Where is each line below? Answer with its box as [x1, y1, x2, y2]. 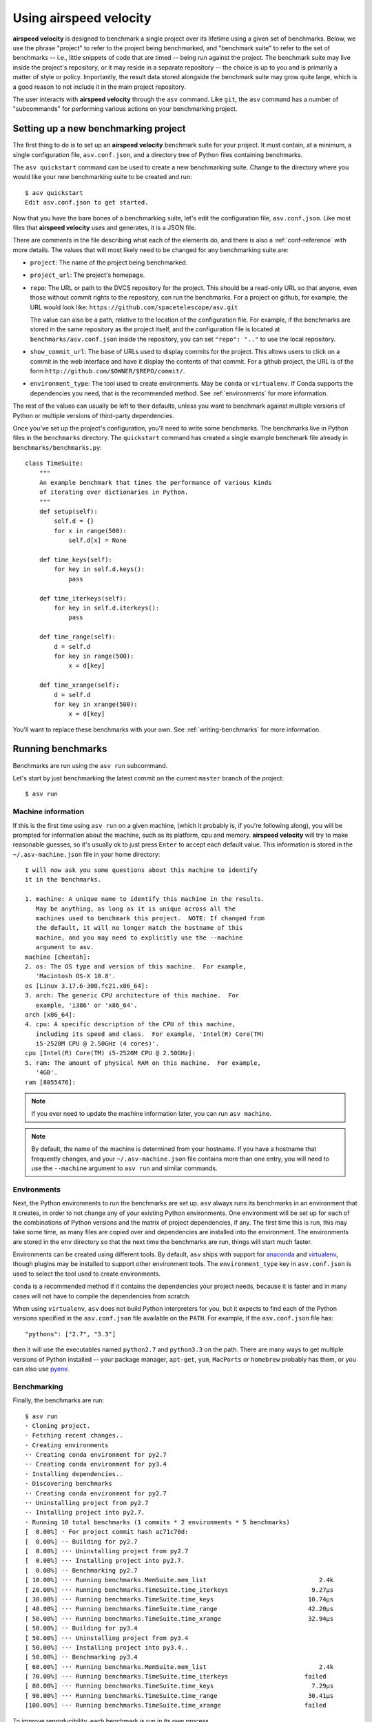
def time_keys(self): [39, 556, 113, 564]
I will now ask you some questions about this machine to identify [25, 867, 258, 874]
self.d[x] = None [68, 537, 127, 544]
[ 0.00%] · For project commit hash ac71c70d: [25, 1528, 189, 1536]
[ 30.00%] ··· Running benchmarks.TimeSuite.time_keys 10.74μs [25, 1595, 334, 1603]
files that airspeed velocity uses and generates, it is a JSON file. [12, 223, 196, 231]
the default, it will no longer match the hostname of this [35, 924, 243, 932]
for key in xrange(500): [54, 700, 138, 708]
